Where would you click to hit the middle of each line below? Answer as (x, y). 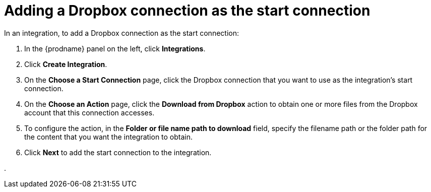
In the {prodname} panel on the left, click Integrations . (115, 48)
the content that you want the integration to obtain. (109, 137)
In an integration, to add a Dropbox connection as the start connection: (121, 33)
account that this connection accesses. (89, 112)
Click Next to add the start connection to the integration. (118, 152)
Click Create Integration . (66, 64)
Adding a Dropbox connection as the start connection (187, 11)
